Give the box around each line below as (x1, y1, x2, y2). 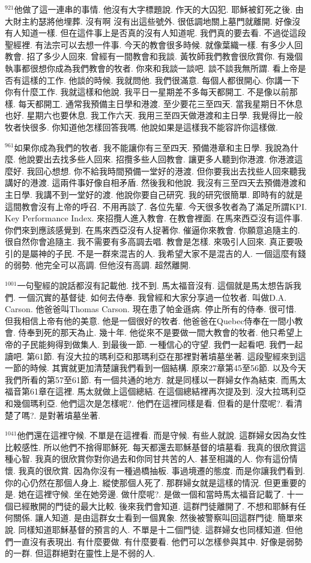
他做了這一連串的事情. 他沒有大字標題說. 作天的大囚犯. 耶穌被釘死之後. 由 (14, 3, 304, 15)
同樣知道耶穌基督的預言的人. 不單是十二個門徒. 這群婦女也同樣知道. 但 (18, 523, 295, 535)
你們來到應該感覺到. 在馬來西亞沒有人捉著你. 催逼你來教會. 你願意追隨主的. (5, 223, 300, 236)
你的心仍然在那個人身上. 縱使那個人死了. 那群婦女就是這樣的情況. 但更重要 (5, 476, 298, 488)
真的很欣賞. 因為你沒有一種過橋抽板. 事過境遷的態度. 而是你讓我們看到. (26, 464, 306, 476)
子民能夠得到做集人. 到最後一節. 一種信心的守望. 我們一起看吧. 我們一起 (21, 338, 303, 351)
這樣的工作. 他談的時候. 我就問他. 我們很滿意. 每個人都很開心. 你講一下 (21, 73, 300, 86)
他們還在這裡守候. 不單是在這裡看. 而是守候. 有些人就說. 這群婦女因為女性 (17, 429, 307, 441)
